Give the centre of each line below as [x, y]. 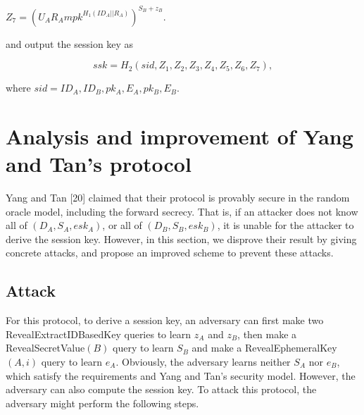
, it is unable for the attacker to [285, 225]
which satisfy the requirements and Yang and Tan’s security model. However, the [181, 375]
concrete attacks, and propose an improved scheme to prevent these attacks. [170, 253]
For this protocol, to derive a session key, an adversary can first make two [165, 320]
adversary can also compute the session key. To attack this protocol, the [161, 389]
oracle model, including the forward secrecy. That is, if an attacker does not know [182, 211]
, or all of [122, 225]
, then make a [267, 334]
